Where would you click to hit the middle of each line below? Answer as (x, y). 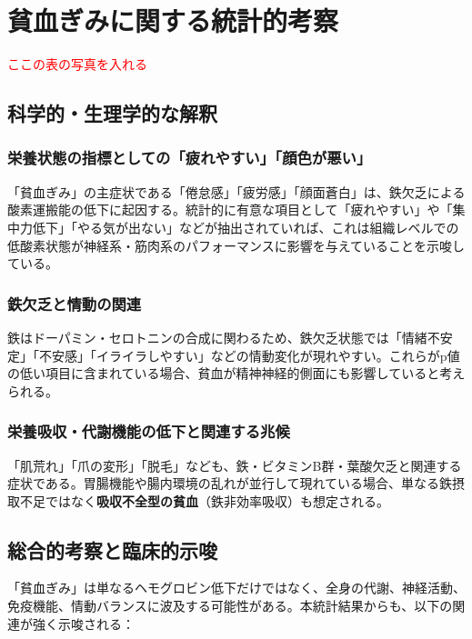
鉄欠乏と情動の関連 (75, 303)
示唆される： (96, 623)
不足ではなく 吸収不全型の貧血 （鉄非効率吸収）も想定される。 (204, 500)
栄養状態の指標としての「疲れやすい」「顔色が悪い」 (190, 158)
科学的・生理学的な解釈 (112, 113)
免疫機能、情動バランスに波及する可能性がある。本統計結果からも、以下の (230, 606)
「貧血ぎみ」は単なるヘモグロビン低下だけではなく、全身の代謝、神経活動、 (236, 588)
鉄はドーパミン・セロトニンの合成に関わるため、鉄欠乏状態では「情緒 (217, 337)
